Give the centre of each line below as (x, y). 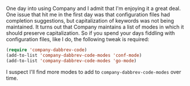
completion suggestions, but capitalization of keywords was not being (90, 21)
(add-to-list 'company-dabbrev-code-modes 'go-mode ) (71, 60)
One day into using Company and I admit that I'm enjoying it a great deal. (94, 8)
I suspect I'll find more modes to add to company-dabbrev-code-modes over (94, 71)
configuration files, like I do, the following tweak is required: (78, 39)
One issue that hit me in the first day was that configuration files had (88, 15)
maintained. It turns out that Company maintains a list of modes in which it (95, 27)
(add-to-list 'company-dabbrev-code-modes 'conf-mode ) (74, 55)
